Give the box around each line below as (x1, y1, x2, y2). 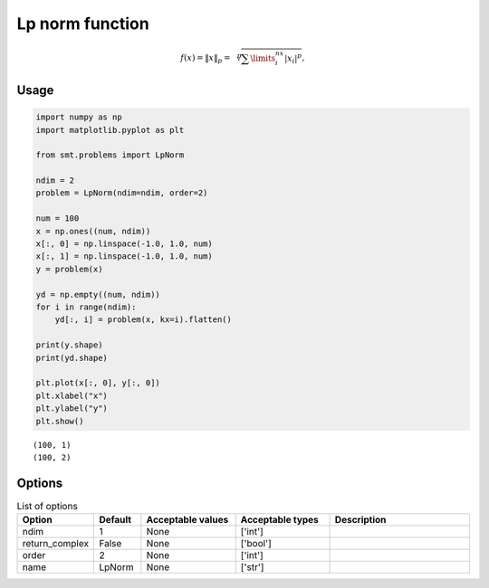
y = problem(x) (35, 263, 103, 274)
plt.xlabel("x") (35, 390, 109, 401)
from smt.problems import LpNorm (35, 150, 185, 160)
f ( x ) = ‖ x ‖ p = (180, 52, 231, 65)
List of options (16, 499, 79, 512)
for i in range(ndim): (35, 302, 137, 312)
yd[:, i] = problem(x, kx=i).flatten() (54, 315, 233, 325)
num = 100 (35, 213, 80, 223)
